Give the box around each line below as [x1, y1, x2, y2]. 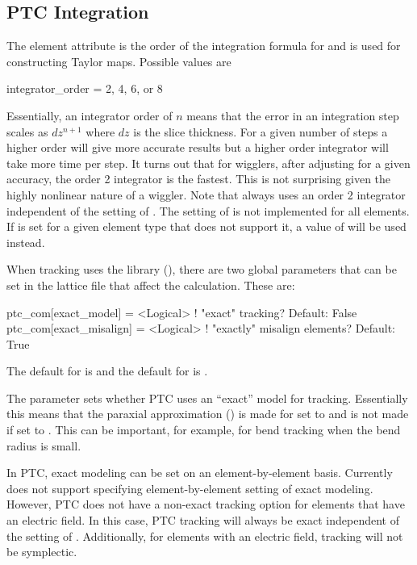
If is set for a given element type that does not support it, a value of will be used [6, 218, 407, 235]
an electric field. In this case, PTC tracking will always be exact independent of [6, 512, 399, 529]
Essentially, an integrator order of [6, 107, 173, 123]
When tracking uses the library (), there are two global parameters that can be [6, 261, 397, 278]
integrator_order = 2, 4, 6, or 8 [6, 80, 163, 97]
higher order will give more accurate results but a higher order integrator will [6, 139, 389, 156]
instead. [6, 233, 45, 250]
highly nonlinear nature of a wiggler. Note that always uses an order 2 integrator [6, 186, 406, 203]
